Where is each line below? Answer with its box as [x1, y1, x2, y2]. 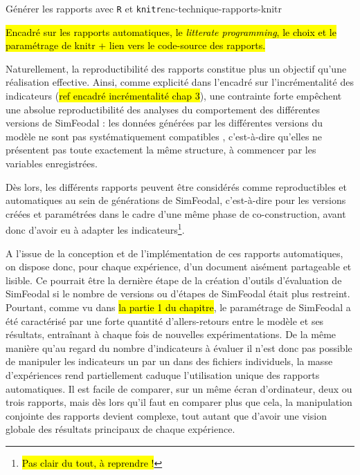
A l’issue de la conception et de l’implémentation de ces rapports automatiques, [6, 245, 343, 260]
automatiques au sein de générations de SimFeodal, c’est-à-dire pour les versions [6, 193, 346, 207]
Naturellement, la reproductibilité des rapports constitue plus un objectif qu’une [6, 61, 347, 75]
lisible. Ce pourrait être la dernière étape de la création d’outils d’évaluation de [6, 272, 342, 287]
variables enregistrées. [6, 156, 98, 170]
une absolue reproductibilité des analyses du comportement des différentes [6, 102, 321, 116]
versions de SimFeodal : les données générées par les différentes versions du [6, 115, 323, 130]
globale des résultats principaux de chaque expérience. [6, 422, 235, 436]
